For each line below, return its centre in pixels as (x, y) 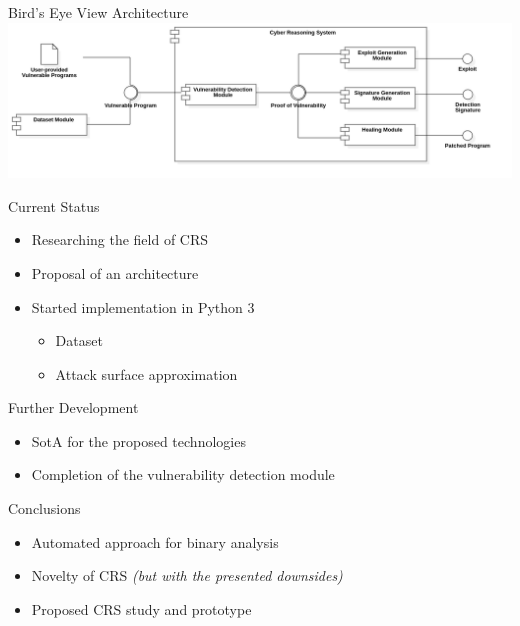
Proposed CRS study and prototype (141, 608)
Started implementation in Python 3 (143, 306)
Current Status (54, 205)
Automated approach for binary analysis (155, 541)
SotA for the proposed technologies (138, 440)
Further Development (73, 407)
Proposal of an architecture (115, 272)
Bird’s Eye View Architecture (98, 12)
